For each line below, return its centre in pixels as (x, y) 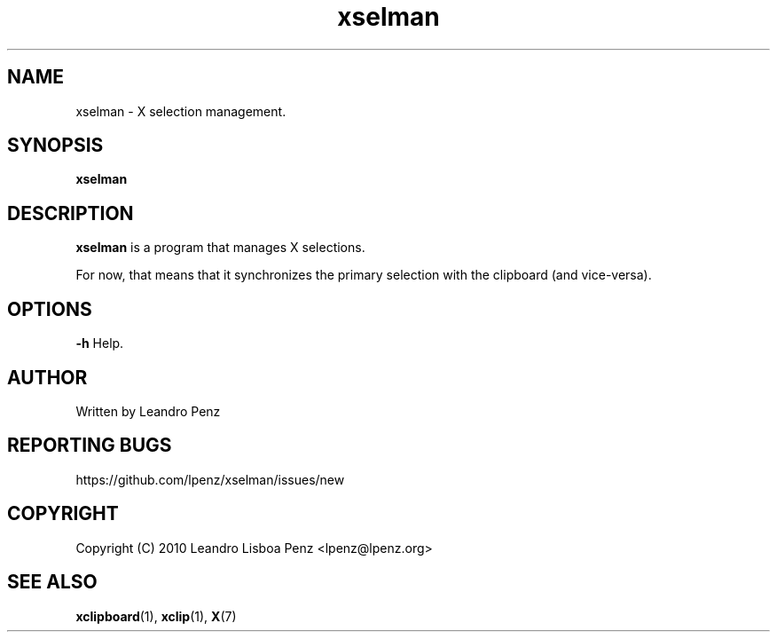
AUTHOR (47, 377)
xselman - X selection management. (181, 111)
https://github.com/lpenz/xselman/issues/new (210, 479)
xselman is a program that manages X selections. (220, 248)
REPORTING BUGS (90, 446)
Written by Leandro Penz (148, 411)
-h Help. (100, 343)
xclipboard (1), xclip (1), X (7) (156, 616)
